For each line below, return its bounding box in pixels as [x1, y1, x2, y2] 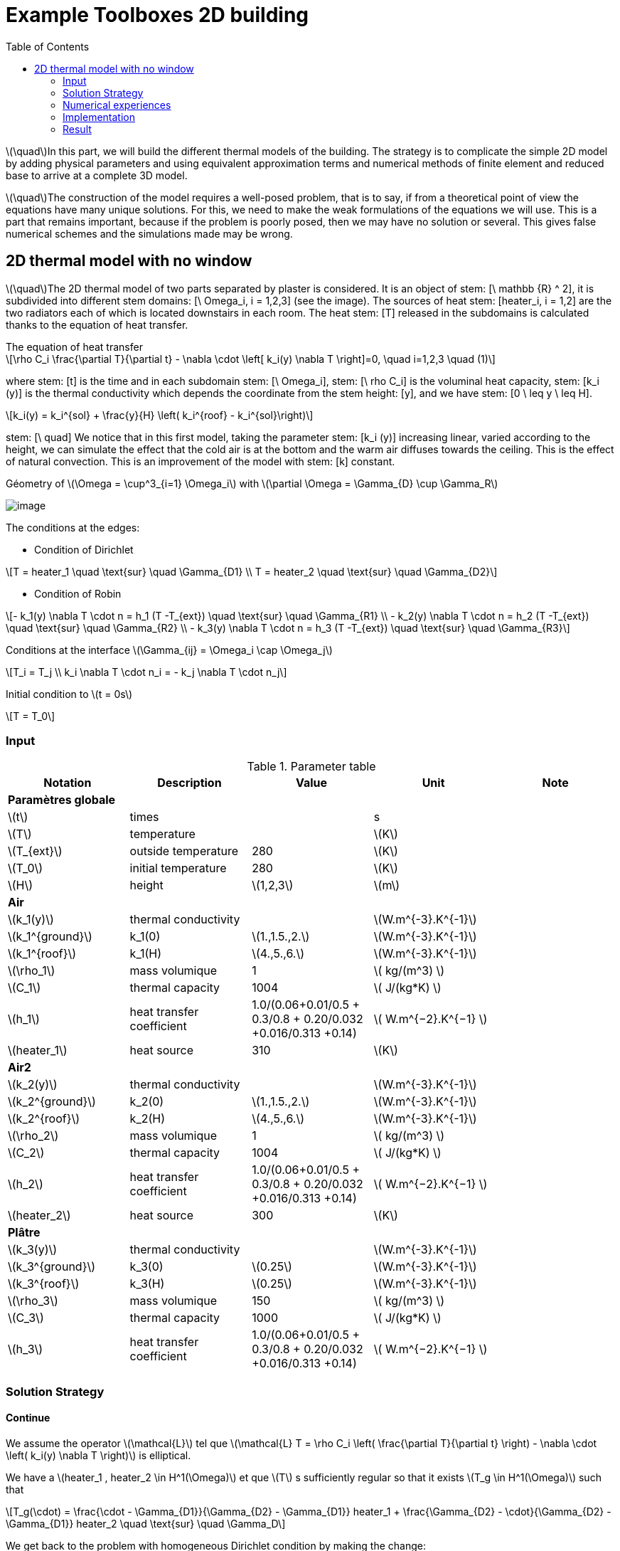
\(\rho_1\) [8, 963, 55, 978]
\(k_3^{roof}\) [8, 1276, 80, 1291]
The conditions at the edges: [6, 521, 140, 534]
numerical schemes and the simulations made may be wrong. [6, 227, 293, 240]
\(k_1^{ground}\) [8, 929, 92, 944]
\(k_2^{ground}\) [8, 1094, 96, 1109]
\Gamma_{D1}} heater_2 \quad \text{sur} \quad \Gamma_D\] [6, 1517, 286, 1530]
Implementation [63, 110, 135, 123]
